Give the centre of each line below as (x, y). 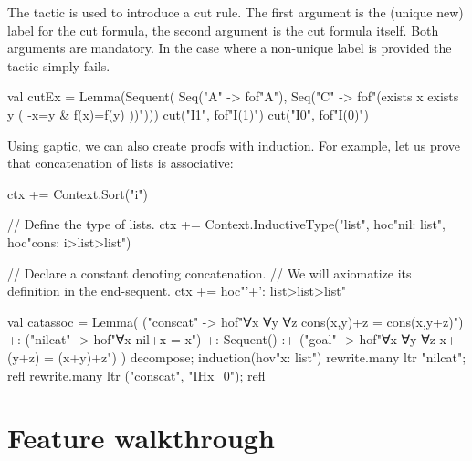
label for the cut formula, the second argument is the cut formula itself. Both (223, 30)
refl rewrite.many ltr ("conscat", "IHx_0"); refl (136, 375)
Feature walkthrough (141, 438)
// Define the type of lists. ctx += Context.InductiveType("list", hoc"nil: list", (226, 224)
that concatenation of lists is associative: (121, 163)
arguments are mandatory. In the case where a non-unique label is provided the (230, 48)
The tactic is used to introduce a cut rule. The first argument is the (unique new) (236, 12)
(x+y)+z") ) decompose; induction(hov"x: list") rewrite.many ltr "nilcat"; (262, 356)
